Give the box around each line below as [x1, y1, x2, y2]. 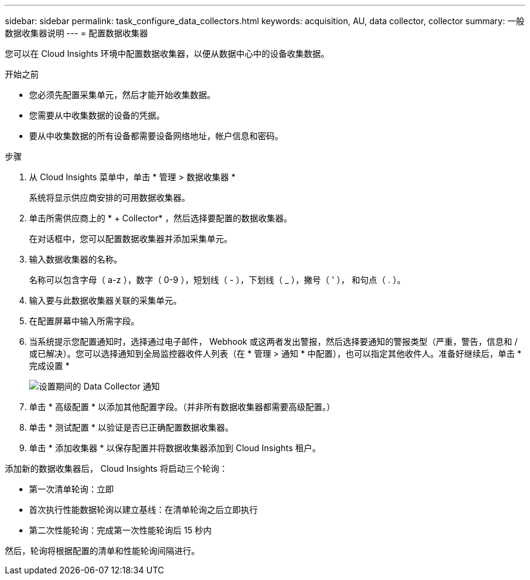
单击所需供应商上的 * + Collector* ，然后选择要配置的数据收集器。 [29, 213, 292, 223]
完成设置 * [29, 360, 70, 371]
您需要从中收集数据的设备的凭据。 [29, 110, 165, 120]
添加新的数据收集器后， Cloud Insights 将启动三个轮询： [5, 463, 228, 474]
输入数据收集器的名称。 [29, 254, 122, 264]
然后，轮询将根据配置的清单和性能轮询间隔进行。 [5, 546, 200, 556]
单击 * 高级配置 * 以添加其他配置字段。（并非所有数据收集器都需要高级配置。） [29, 402, 335, 412]
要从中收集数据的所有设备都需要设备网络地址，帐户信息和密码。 [29, 131, 283, 141]
